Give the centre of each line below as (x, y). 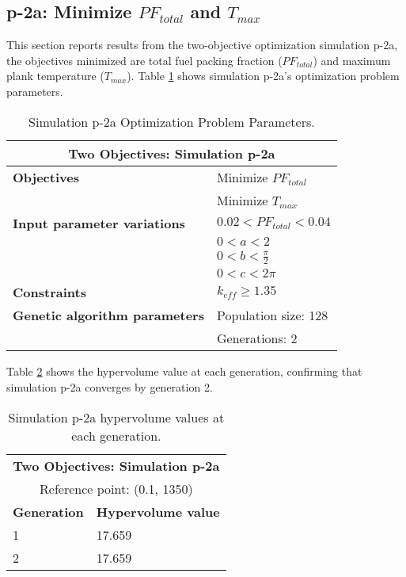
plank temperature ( (55, 76)
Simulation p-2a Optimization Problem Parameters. (172, 121)
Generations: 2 (257, 338)
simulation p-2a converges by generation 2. (110, 386)
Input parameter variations (99, 223)
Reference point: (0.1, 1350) (116, 488)
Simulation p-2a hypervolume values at (116, 417)
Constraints (49, 292)
